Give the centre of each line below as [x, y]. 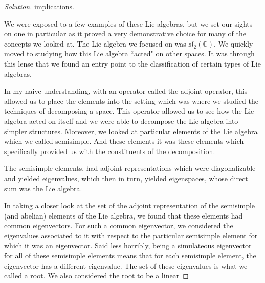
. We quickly [234, 43]
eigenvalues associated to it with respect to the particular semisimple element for [131, 235]
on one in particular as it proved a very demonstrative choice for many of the [125, 34]
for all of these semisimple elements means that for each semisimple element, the [130, 256]
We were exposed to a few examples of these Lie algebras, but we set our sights [128, 23]
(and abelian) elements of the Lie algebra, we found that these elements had [124, 215]
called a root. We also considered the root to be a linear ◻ [96, 276]
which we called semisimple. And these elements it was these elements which [124, 141]
